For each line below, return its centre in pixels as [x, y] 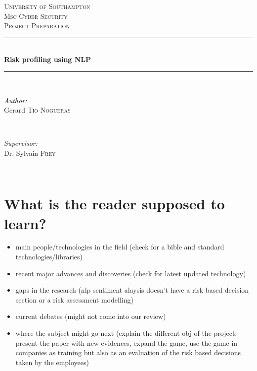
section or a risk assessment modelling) [74, 299]
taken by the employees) [52, 362]
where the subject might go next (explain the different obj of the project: [126, 333]
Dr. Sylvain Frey [30, 153]
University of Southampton [47, 6]
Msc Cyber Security [36, 16]
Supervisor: [21, 143]
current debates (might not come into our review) [91, 316]
